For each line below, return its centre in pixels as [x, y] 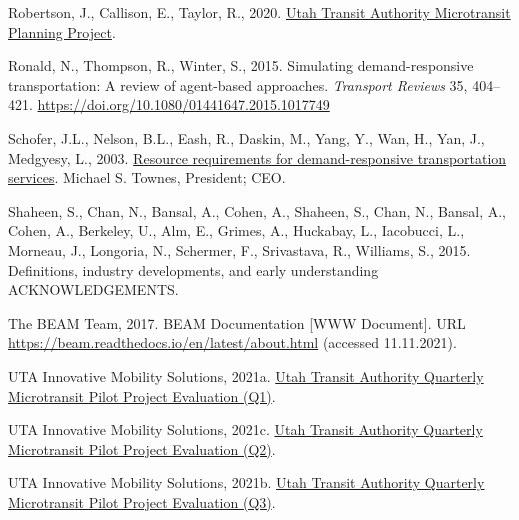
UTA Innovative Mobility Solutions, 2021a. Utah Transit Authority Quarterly [246, 375]
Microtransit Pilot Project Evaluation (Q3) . [142, 501]
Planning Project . [62, 31]
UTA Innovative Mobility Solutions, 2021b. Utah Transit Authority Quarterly [246, 482]
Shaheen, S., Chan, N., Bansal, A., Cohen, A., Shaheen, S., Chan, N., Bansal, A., [257, 210]
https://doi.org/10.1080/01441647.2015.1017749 [183, 104]
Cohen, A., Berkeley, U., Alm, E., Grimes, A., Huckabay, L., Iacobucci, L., [236, 230]
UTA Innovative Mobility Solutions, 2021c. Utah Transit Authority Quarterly [245, 429]
